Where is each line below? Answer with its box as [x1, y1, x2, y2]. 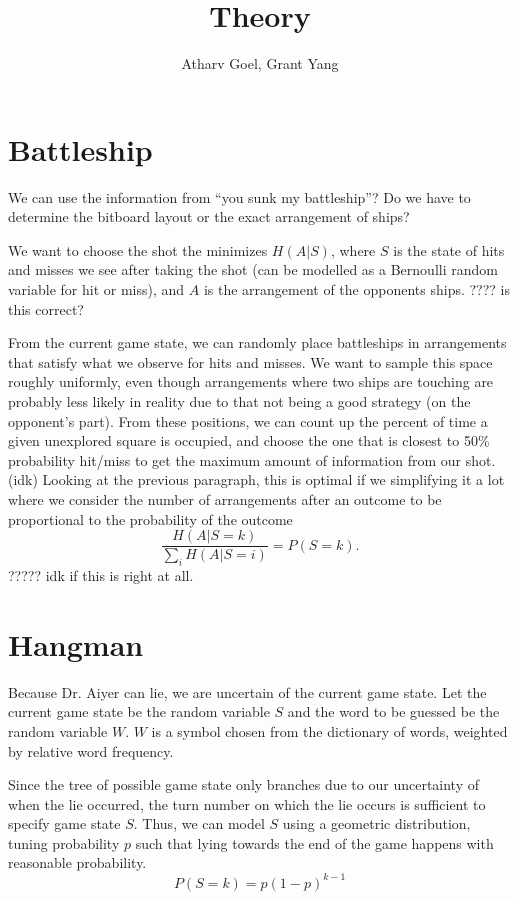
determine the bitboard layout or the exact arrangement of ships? [8, 206, 410, 227]
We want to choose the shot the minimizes [8, 239, 268, 260]
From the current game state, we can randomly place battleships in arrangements [8, 332, 507, 353]
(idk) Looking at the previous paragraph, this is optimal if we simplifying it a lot [8, 469, 505, 490]
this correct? [8, 298, 84, 319]
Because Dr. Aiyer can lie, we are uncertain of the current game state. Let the [8, 681, 487, 702]
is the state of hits [393, 239, 505, 260]
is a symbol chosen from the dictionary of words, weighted [151, 720, 508, 741]
